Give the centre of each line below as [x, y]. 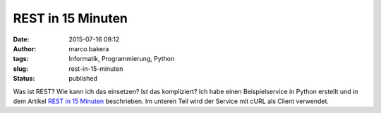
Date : [21, 39]
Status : [24, 79]
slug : [20, 68]
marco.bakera [89, 48]
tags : [21, 59]
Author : [25, 48]
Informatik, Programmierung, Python [122, 59]
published [83, 79]
